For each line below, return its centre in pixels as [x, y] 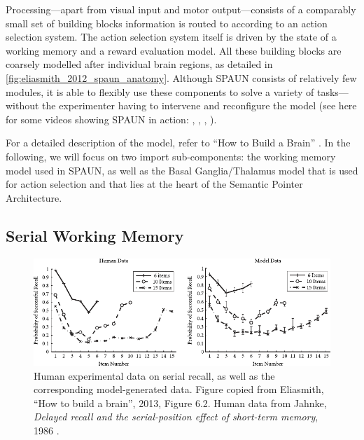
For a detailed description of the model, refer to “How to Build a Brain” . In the [178, 143]
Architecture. [34, 197]
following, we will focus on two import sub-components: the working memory [171, 156]
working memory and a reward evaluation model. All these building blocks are [174, 50]
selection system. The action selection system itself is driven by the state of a [171, 37]
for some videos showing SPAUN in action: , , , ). [111, 119]
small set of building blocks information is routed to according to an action [167, 23]
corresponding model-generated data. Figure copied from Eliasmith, [179, 389]
